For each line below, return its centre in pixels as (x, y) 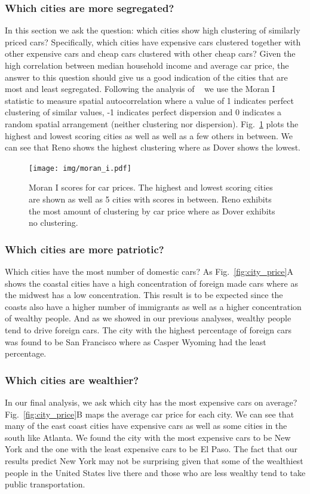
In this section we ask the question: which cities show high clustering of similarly (153, 30)
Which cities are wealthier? (72, 380)
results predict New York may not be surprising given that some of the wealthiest (154, 460)
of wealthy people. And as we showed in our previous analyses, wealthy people (148, 318)
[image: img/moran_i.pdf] (80, 168)
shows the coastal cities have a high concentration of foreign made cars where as (151, 283)
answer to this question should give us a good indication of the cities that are (146, 77)
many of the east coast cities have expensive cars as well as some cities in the (146, 426)
